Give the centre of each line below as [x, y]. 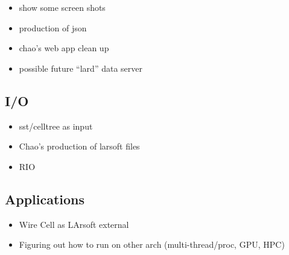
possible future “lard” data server [81, 68]
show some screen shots [62, 7]
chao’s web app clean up [64, 48]
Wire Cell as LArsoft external [74, 224]
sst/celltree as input [56, 126]
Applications [45, 199]
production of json [53, 27]
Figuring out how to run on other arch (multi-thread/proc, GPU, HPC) [152, 244]
